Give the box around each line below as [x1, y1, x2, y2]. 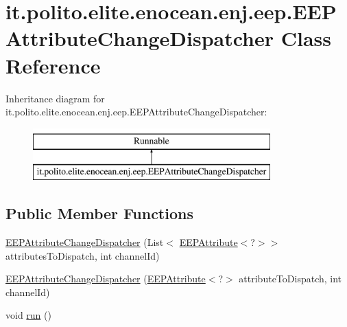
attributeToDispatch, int [239, 271, 342, 286]
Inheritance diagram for [5, 91, 105, 105]
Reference [5, 51, 101, 79]
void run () [5, 308, 51, 322]
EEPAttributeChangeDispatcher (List [5, 235, 164, 249]
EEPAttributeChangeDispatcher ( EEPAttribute [5, 271, 206, 286]
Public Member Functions [5, 203, 193, 224]
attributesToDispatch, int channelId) [5, 248, 160, 262]
